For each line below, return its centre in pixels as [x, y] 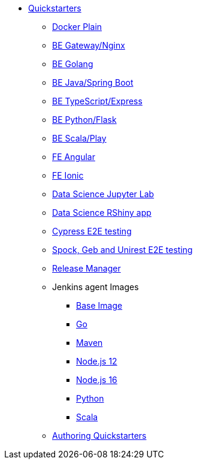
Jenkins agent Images [96, 287]
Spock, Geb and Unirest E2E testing [122, 250]
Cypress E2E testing [92, 231]
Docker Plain [77, 27]
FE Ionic [68, 175]
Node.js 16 [97, 380]
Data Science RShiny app [102, 213]
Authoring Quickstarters [99, 436]
